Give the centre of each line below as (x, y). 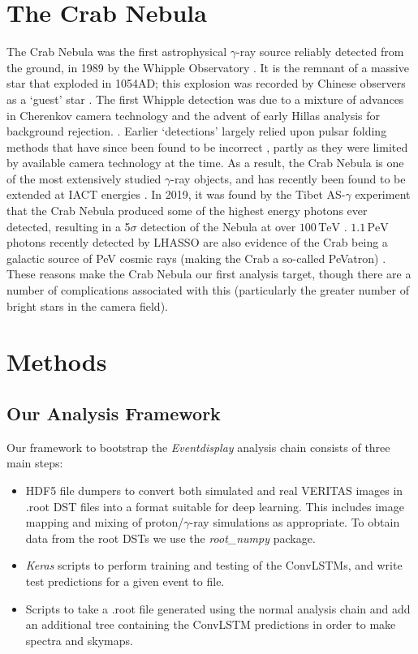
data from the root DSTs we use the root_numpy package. (170, 538)
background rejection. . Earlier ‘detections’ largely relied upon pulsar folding (197, 131)
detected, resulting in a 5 (69, 226)
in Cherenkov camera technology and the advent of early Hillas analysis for (194, 115)
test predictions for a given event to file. (125, 581)
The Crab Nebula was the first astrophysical (117, 52)
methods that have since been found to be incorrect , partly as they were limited (207, 146)
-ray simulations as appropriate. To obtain (295, 522)
